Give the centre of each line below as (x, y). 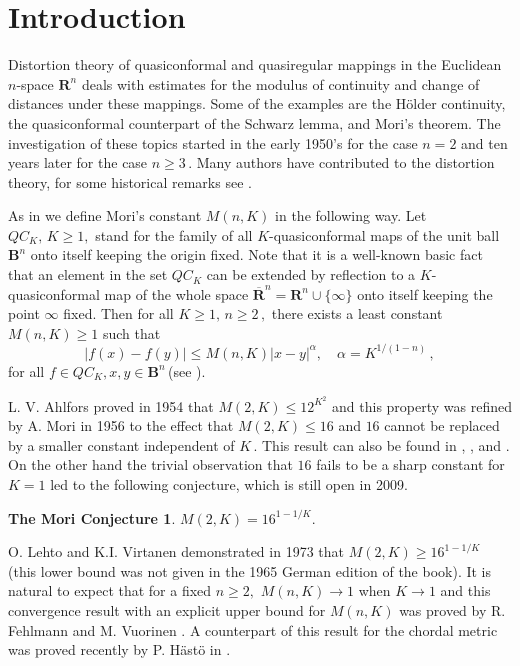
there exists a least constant (357, 313)
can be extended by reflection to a (311, 274)
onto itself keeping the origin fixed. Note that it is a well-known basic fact (256, 254)
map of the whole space (176, 293)
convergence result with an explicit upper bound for (167, 609)
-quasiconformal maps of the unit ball (384, 234)
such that (131, 332)
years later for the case (78, 162)
